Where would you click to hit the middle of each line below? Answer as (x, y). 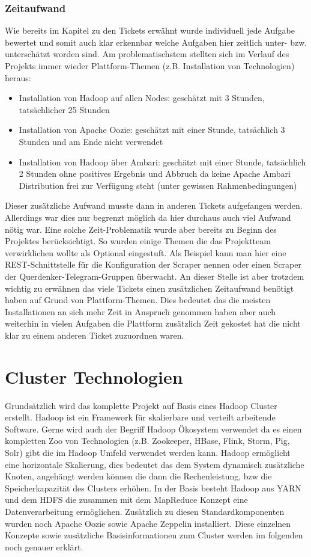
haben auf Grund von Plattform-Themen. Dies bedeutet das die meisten (138, 300)
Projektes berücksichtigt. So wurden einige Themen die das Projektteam (138, 241)
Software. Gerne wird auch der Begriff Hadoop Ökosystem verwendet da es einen (153, 429)
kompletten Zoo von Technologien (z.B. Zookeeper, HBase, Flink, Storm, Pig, (147, 441)
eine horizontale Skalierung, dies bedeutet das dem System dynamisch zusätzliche (155, 464)
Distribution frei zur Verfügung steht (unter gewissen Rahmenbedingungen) (158, 185)
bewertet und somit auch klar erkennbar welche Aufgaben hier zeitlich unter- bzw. (156, 42)
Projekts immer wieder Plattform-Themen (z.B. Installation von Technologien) (150, 66)
